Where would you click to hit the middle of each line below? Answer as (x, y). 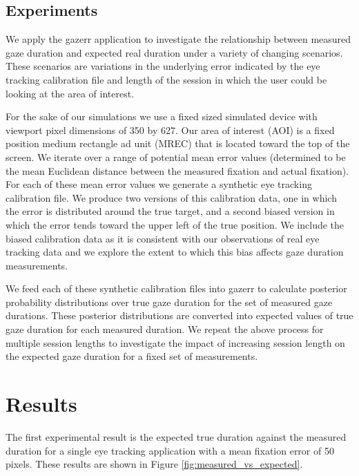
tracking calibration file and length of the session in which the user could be (166, 79)
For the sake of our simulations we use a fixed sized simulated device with (162, 116)
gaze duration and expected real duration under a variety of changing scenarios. (174, 52)
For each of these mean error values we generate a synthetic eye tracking (159, 184)
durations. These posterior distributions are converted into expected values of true (179, 315)
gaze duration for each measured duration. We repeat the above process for (165, 329)
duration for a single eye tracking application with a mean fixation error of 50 (170, 450)
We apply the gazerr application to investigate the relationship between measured (178, 39)
